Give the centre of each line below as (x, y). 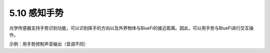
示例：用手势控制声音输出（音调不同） (49, 44)
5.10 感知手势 (36, 13)
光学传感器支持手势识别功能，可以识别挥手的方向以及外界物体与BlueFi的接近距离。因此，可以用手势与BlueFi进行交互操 (131, 28)
